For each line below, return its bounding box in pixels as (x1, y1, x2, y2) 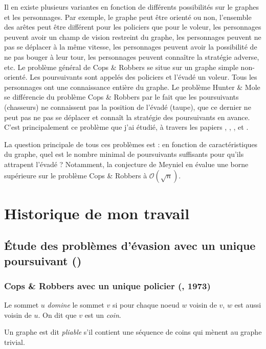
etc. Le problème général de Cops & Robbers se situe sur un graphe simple (4, 61, 238, 72)
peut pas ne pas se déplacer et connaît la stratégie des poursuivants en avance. (4, 111, 250, 122)
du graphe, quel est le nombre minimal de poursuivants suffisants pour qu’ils (4, 149, 244, 159)
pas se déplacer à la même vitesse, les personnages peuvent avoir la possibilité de (4, 41, 257, 52)
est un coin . (84, 309, 121, 320)
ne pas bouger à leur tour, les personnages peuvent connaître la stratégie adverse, (4, 51, 259, 62)
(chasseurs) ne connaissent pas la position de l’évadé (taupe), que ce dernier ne (4, 101, 251, 112)
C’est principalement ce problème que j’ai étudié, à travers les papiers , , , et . (4, 122, 249, 132)
